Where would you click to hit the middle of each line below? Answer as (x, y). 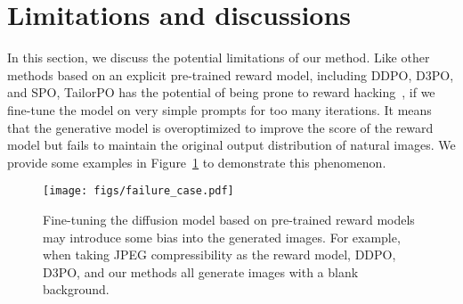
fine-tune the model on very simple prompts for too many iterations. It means (219, 109)
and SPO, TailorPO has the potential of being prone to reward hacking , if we (221, 92)
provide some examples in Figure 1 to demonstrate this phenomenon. (197, 162)
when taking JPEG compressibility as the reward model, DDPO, (219, 255)
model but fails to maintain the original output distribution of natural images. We (231, 145)
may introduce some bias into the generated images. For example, (222, 237)
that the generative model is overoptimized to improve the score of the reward (220, 127)
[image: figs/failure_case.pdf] (138, 191)
